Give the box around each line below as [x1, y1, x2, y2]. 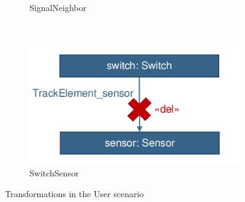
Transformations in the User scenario [5, 187, 144, 200]
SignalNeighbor [29, 1, 87, 13]
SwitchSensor [29, 167, 79, 179]
